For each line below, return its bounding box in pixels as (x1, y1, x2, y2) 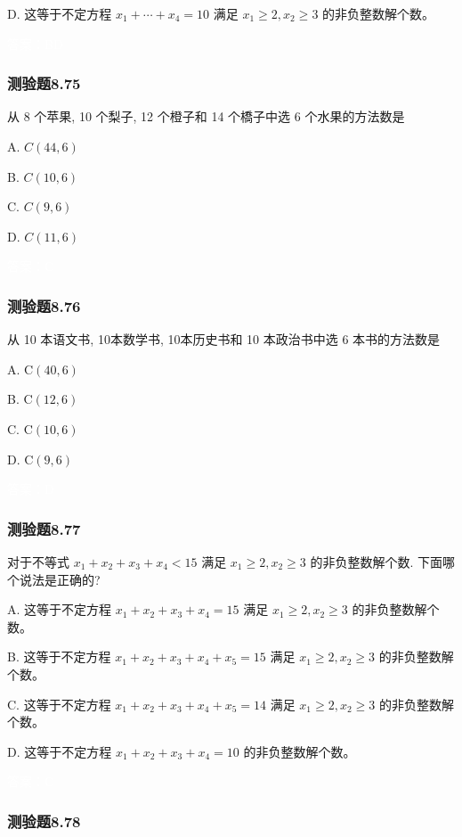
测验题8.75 (7, 72, 81, 94)
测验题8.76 (7, 294, 81, 316)
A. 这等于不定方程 (7, 600, 112, 619)
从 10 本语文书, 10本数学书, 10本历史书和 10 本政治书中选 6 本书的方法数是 (7, 330, 441, 349)
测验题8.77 (7, 517, 81, 539)
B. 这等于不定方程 (7, 647, 111, 666)
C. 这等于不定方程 (7, 694, 111, 713)
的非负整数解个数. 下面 (310, 552, 443, 570)
